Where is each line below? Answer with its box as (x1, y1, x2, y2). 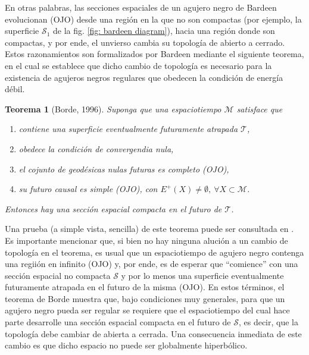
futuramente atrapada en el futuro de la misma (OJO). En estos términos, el (5, 281, 285, 293)
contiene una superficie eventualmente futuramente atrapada (18, 122, 238, 135)
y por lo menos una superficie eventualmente (121, 269, 284, 281)
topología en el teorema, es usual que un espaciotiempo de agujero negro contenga (5, 246, 304, 258)
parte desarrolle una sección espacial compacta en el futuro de (5, 316, 231, 328)
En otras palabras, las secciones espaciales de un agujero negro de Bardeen (5, 1, 277, 13)
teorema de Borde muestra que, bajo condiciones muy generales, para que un (5, 292, 285, 304)
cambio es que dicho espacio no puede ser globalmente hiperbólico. (5, 339, 248, 351)
